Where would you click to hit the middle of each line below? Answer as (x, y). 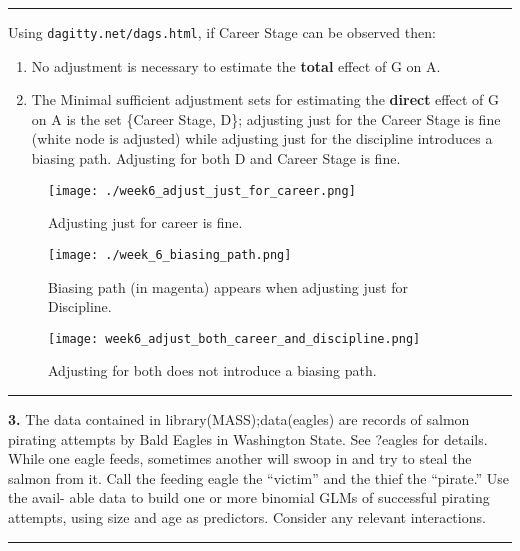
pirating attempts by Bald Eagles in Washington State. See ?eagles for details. (248, 438)
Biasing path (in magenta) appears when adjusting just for (228, 286)
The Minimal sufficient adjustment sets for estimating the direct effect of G (265, 99)
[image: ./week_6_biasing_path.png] (170, 254)
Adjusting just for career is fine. (145, 222)
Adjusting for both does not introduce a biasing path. (212, 370)
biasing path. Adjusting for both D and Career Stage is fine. (216, 158)
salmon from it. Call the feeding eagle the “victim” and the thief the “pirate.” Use (259, 477)
